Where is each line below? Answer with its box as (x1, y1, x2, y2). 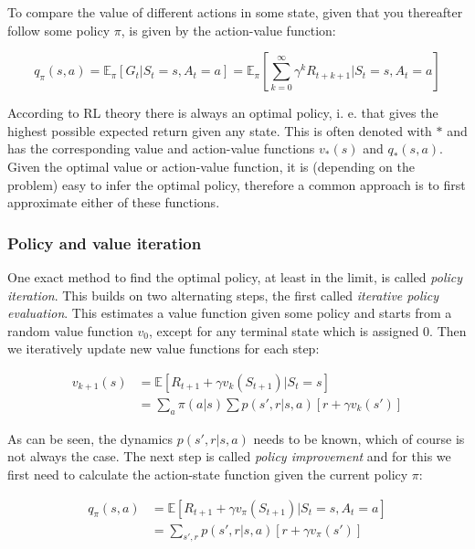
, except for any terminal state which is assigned (148, 321, 419, 340)
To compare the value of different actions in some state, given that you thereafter (7, 3, 463, 21)
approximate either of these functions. (7, 193, 220, 212)
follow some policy (7, 20, 111, 39)
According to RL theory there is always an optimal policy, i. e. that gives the (7, 103, 438, 122)
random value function (7, 321, 133, 340)
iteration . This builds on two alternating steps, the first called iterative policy (7, 285, 439, 304)
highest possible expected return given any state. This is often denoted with (7, 121, 432, 140)
